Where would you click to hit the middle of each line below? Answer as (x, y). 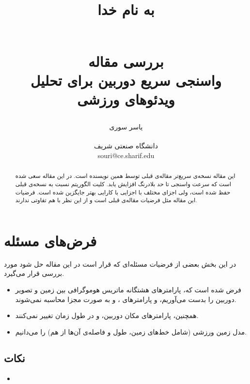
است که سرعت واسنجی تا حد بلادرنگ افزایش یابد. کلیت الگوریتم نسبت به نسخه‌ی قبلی (123, 184)
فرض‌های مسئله (50, 240)
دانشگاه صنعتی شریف (126, 146)
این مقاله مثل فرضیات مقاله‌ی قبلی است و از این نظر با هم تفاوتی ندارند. (106, 200)
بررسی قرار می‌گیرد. (34, 273)
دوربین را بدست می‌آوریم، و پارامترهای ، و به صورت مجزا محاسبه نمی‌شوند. (126, 299)
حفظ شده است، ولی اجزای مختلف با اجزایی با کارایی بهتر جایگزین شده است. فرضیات (123, 192)
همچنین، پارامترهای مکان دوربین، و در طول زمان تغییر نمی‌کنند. (107, 315)
